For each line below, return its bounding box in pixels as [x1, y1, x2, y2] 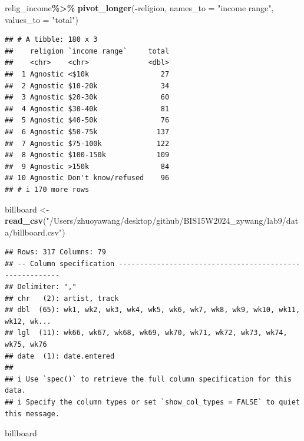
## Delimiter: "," [5, 283, 77, 291]
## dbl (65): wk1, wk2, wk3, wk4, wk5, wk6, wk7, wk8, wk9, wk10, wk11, [5, 306, 300, 314]
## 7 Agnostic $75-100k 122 [5, 139, 170, 148]
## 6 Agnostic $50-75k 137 [5, 127, 170, 136]
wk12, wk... [5, 317, 51, 326]
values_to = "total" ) [5, 13, 78, 25]
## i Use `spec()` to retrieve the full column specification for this [5, 374, 292, 383]
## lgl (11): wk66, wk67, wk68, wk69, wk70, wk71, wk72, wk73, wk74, [5, 329, 288, 337]
